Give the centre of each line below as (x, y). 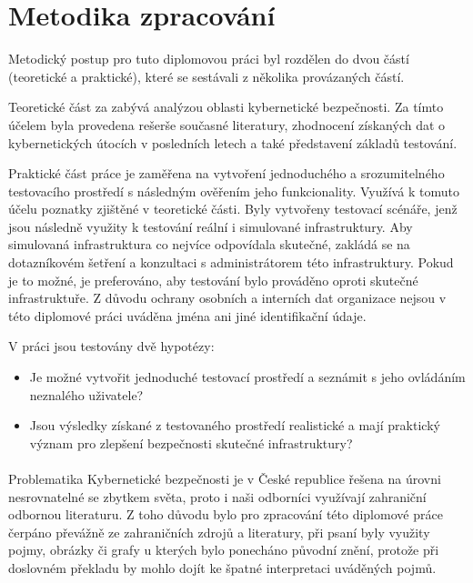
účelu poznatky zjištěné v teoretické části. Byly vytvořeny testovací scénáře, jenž (233, 209)
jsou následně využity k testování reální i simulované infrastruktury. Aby (211, 226)
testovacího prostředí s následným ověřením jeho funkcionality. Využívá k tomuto (234, 191)
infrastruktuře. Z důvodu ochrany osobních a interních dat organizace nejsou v (227, 298)
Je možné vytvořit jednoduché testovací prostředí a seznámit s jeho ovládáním (247, 377)
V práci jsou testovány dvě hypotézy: (111, 346)
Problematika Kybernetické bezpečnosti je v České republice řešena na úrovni (225, 478)
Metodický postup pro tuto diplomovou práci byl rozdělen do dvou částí (209, 59)
